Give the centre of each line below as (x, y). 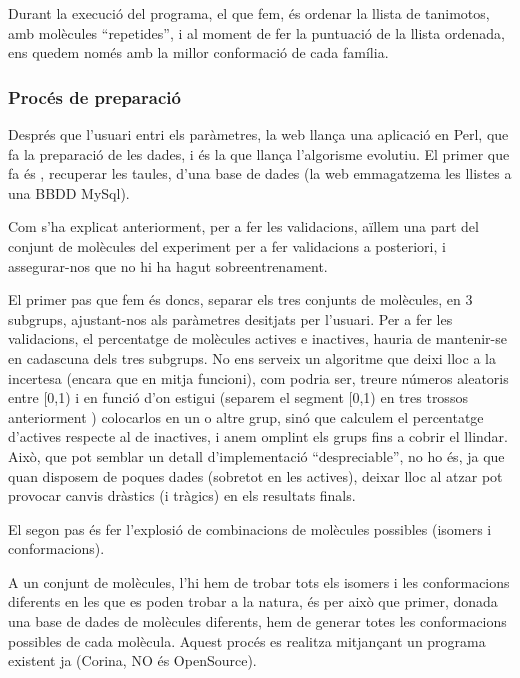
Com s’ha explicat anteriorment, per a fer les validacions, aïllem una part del (243, 226)
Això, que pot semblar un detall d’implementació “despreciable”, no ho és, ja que (256, 455)
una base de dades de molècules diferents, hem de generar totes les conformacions (257, 621)
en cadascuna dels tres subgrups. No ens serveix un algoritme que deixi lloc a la (252, 357)
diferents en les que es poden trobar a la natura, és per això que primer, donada (253, 601)
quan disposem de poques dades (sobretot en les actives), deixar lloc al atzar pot (255, 475)
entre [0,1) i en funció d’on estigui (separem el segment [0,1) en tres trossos (238, 397)
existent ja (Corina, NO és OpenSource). (132, 660)
